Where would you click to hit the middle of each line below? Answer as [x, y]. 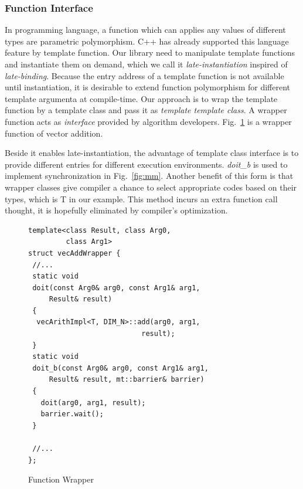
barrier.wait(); [72, 414]
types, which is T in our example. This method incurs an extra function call [141, 198]
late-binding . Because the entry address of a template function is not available [144, 75]
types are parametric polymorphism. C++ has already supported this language [147, 41]
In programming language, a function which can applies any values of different [145, 30]
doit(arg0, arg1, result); [93, 403]
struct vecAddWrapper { [74, 253]
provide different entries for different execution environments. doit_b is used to [146, 164]
